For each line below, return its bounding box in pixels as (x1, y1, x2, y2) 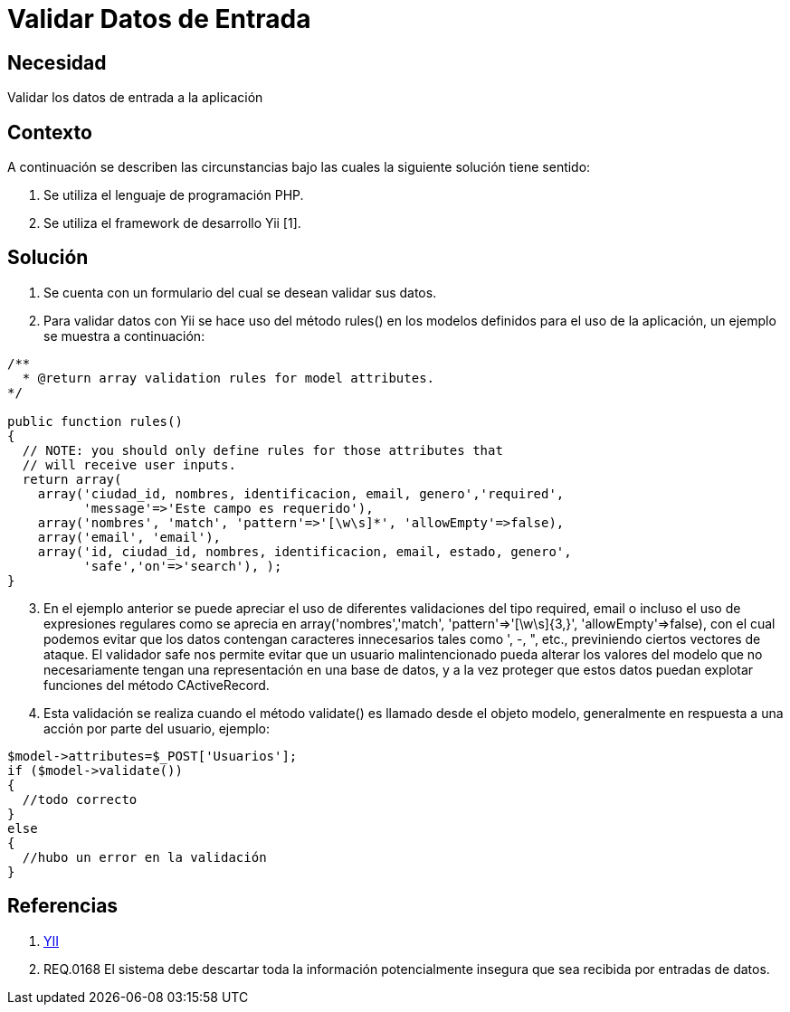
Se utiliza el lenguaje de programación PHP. (43, 187, 304, 203)
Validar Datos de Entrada (7, 4, 311, 34)
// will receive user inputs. (22, 457, 236, 472)
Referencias (7, 894, 119, 918)
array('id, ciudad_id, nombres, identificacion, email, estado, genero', (37, 544, 572, 559)
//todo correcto (22, 791, 138, 807)
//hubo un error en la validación (22, 849, 267, 865)
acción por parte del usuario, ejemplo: (43, 720, 271, 736)
